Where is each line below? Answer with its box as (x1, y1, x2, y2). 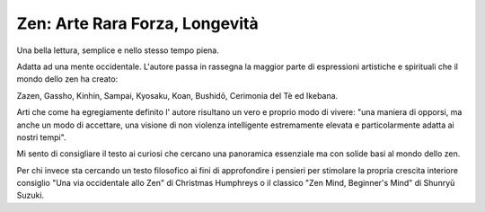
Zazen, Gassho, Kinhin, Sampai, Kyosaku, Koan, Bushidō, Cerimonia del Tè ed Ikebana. (16, 90, 339, 101)
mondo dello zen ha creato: (16, 74, 119, 84)
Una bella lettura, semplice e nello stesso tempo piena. (16, 45, 219, 56)
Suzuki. (16, 190, 45, 201)
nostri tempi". (16, 131, 66, 143)
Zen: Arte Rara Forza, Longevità (16, 13, 260, 33)
